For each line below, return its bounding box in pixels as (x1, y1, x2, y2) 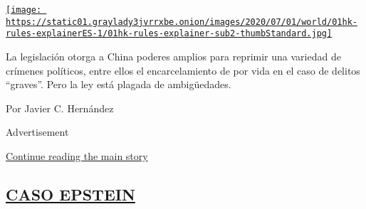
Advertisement (6, 124, 69, 139)
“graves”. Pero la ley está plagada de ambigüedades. (6, 77, 231, 92)
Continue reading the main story (6, 148, 148, 163)
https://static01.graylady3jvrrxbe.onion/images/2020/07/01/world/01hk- (6, 16, 357, 27)
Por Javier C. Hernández (6, 100, 114, 115)
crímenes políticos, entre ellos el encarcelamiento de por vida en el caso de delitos (6, 63, 360, 77)
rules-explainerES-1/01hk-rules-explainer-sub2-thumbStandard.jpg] (6, 28, 333, 39)
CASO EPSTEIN (6, 183, 135, 205)
